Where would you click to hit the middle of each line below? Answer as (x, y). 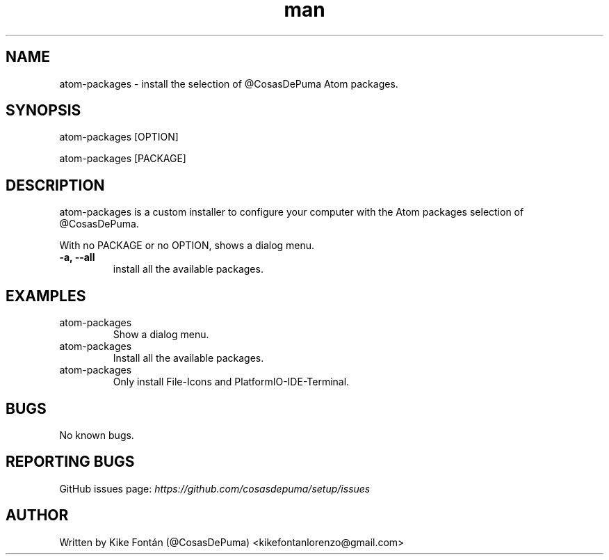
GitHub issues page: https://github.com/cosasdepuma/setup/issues (215, 488)
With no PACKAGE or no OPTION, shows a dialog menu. (187, 246)
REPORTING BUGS (70, 462)
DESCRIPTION (55, 185)
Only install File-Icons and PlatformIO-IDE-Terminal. (231, 382)
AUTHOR (37, 515)
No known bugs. (97, 435)
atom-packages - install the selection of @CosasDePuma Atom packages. (229, 83)
